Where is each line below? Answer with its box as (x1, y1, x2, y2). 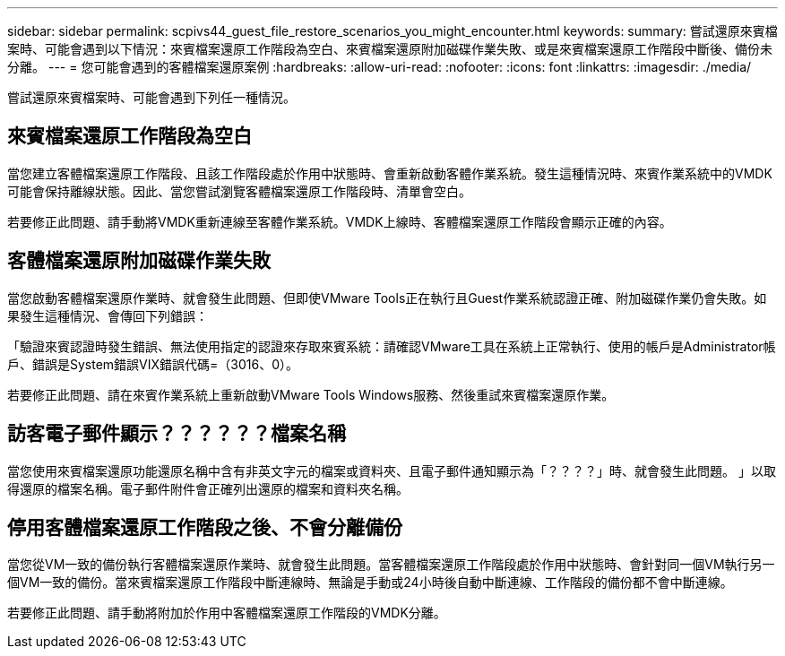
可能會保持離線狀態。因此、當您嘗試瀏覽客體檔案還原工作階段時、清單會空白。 (7, 183, 471, 199)
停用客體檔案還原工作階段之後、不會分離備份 (7, 515, 402, 539)
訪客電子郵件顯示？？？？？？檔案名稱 (7, 422, 346, 445)
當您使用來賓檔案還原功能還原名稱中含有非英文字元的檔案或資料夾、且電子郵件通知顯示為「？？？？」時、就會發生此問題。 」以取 (7, 462, 776, 479)
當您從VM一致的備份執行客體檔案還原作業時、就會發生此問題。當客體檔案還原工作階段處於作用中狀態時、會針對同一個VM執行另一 (7, 557, 775, 573)
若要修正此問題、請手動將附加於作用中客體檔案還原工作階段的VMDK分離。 (7, 605, 446, 621)
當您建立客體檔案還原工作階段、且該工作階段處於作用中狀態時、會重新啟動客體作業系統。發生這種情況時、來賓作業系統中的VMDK (7, 165, 772, 181)
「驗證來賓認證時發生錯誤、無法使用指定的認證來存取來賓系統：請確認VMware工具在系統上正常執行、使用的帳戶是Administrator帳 (7, 338, 776, 354)
